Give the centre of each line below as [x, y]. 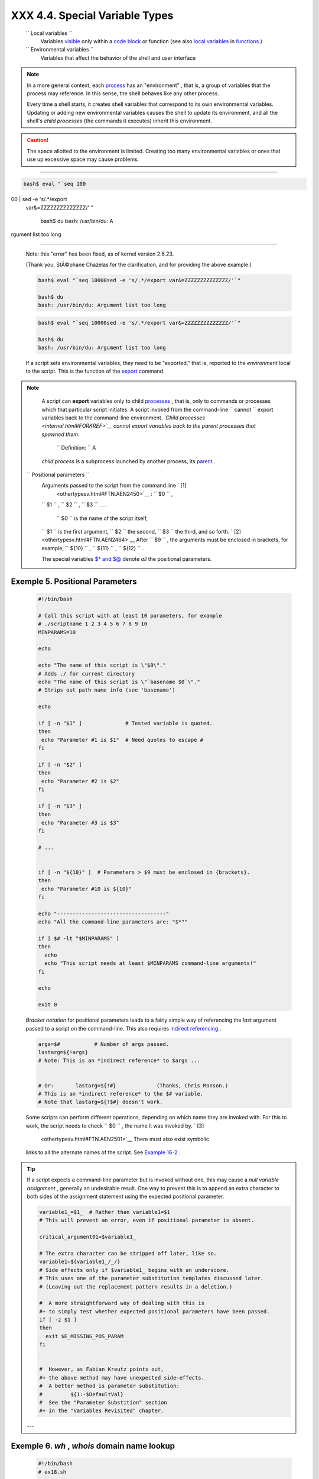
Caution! [38, 140]
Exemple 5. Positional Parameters [74, 581]
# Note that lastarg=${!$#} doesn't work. [100, 1102]
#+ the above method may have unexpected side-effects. [122, 1378]
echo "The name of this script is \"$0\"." [102, 665]
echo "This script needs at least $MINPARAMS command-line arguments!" [150, 963]
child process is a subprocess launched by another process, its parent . [128, 461]
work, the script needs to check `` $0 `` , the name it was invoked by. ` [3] [115, 1126]
